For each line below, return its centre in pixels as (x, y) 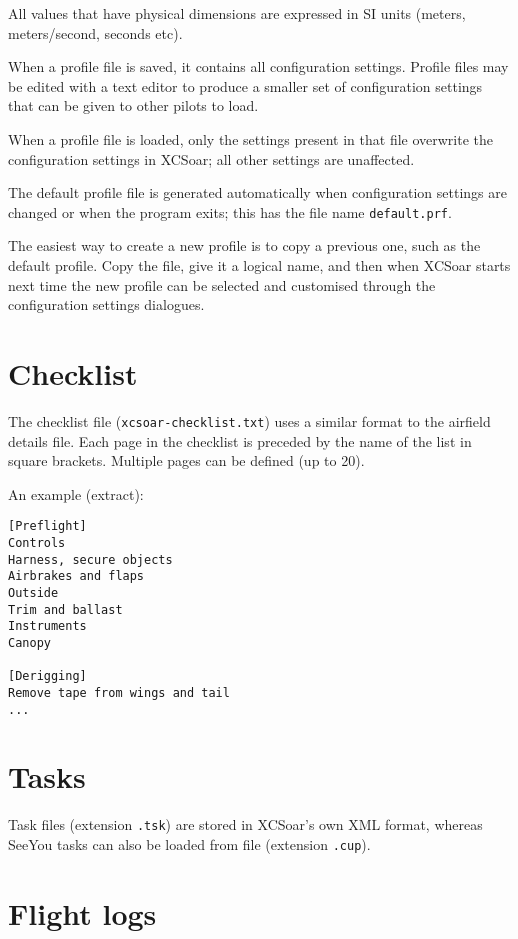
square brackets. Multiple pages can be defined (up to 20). (186, 460)
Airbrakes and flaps (76, 576)
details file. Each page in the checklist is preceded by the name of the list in (240, 440)
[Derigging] (47, 676)
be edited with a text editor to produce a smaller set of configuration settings (245, 85)
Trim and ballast (65, 609)
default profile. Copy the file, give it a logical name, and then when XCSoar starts (259, 265)
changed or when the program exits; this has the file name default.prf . (230, 211)
